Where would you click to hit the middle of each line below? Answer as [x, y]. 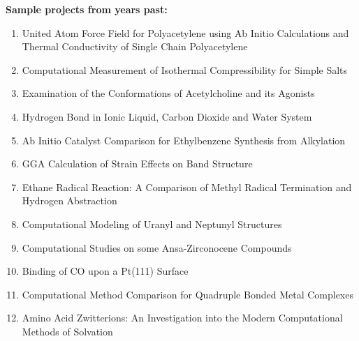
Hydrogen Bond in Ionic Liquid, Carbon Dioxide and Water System [167, 116]
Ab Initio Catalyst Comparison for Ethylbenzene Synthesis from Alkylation [184, 140]
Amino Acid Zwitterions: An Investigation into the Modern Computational [182, 318]
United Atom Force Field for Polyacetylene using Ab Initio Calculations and [185, 32]
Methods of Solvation [67, 331]
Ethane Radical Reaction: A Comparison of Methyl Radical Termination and [187, 187]
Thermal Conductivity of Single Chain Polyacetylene [135, 46]
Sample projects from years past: [87, 9]
